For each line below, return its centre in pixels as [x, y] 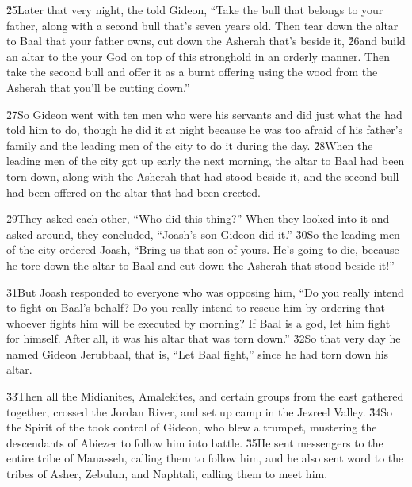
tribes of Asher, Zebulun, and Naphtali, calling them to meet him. [167, 474]
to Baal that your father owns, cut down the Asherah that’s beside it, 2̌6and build [206, 41]
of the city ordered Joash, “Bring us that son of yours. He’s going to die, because [203, 249]
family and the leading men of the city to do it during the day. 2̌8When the [190, 145]
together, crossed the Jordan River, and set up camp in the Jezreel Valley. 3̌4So [200, 411]
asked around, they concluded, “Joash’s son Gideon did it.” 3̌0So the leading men [203, 234]
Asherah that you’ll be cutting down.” [98, 87]
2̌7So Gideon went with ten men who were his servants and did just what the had [204, 114]
